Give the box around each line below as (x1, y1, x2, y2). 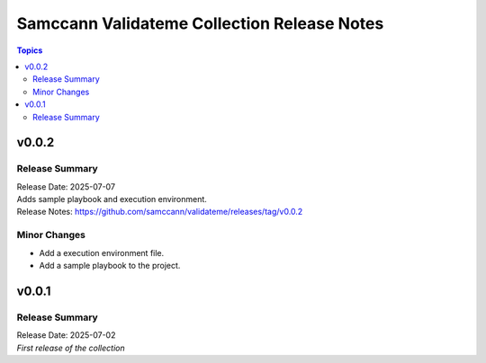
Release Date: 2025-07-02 (16, 330, 116, 341)
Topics (16, 45, 43, 56)
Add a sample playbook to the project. (39, 260, 181, 270)
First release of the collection (16, 342, 125, 353)
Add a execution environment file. (39, 247, 165, 258)
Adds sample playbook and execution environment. (16, 194, 207, 205)
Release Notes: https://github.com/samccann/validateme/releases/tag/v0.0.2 (16, 207, 303, 217)
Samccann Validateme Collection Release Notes (16, 13, 384, 33)
